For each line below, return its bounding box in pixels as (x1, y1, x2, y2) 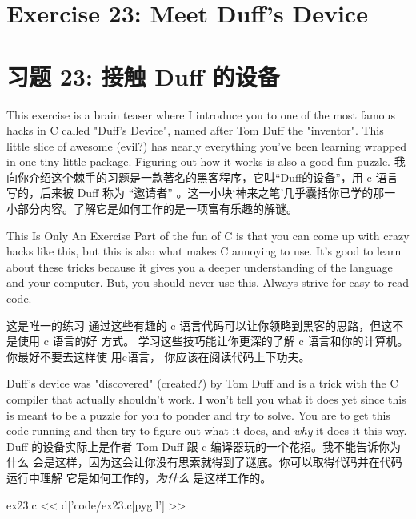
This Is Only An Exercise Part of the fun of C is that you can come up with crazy (6, 227, 410, 243)
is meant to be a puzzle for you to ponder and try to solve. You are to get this (6, 406, 390, 423)
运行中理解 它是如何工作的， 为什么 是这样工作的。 (6, 469, 272, 485)
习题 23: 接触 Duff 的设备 (6, 59, 280, 92)
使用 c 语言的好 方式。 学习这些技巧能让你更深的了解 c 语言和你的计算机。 (17, 332, 409, 349)
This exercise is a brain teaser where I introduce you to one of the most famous (6, 106, 395, 123)
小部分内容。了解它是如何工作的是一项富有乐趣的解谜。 (6, 200, 298, 217)
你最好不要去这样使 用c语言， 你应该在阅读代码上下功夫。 (6, 348, 310, 364)
